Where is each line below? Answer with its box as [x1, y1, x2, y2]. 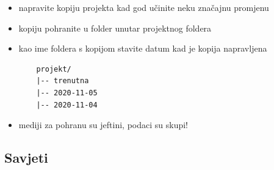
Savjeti [4, 148, 48, 167]
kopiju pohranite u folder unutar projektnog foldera [18, 21, 212, 34]
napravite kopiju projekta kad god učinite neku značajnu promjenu [18, 1, 269, 13]
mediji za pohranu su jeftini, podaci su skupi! [18, 118, 189, 131]
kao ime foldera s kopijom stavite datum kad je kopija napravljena [18, 42, 267, 55]
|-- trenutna [36, 76, 89, 86]
